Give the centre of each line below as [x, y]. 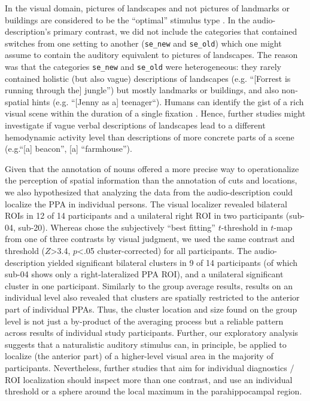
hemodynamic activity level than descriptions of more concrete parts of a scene [150, 137]
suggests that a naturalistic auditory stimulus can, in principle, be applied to [146, 344]
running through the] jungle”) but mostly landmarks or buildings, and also [142, 90]
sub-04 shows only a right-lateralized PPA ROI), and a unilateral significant [144, 274]
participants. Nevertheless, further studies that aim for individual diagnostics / [150, 367]
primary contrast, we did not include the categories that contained [175, 31]
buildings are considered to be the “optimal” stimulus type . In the [127, 19]
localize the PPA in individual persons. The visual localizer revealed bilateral [146, 203]
